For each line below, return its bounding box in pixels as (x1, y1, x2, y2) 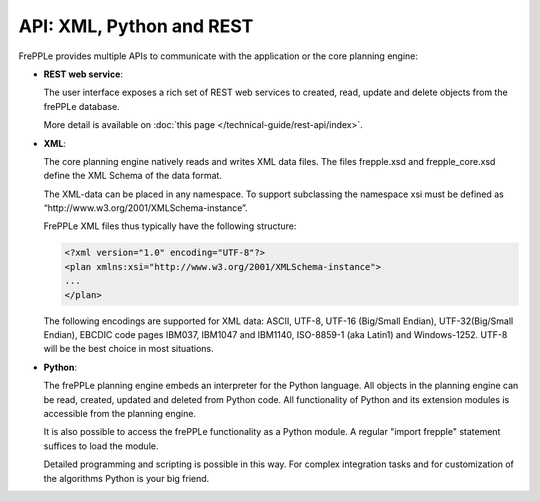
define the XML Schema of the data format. (43, 170, 222, 182)
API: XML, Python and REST (18, 15, 254, 37)
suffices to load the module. (43, 440, 159, 452)
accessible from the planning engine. (43, 407, 197, 419)
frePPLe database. (43, 100, 120, 112)
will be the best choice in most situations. (43, 343, 214, 355)
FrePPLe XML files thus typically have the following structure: (43, 220, 297, 232)
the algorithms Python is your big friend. (43, 472, 210, 484)
